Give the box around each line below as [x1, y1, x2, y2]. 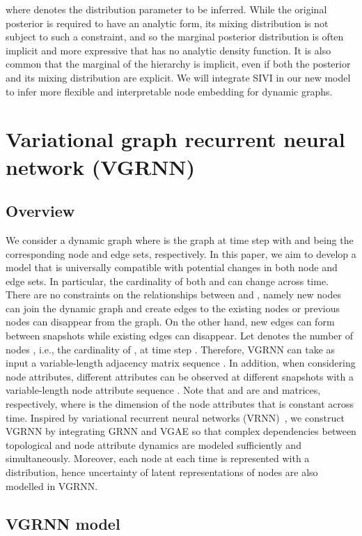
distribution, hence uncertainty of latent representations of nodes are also [6, 465, 318, 480]
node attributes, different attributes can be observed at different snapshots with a [6, 369, 354, 383]
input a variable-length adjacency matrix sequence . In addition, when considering [6, 355, 356, 370]
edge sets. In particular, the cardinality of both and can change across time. [6, 273, 329, 288]
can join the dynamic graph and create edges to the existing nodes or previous [6, 300, 340, 315]
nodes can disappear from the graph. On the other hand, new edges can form [6, 314, 335, 329]
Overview [6, 200, 75, 222]
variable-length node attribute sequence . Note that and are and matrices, [6, 383, 321, 397]
